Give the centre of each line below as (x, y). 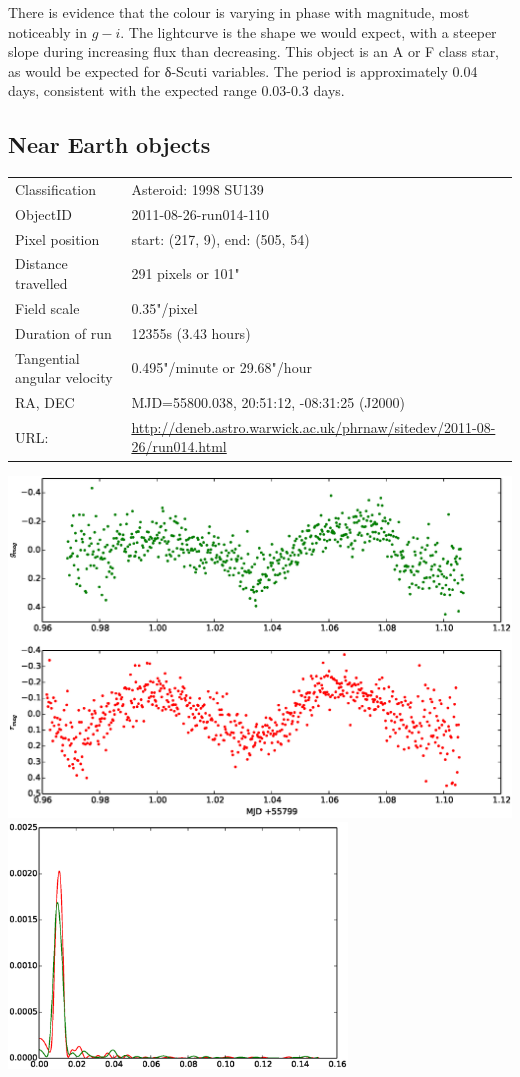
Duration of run (63, 332)
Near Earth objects (109, 144)
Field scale (47, 307)
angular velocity (64, 377)
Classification (56, 188)
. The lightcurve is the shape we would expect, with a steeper (308, 31)
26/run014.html (179, 446)
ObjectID (43, 213)
